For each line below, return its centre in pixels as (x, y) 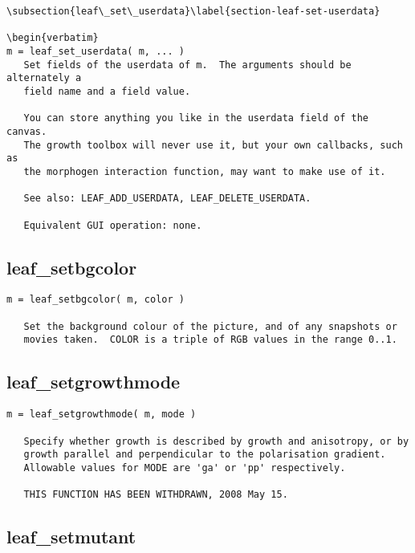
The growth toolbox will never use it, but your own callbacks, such (213, 145)
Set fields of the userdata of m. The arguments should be (187, 65)
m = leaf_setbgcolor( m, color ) (96, 300)
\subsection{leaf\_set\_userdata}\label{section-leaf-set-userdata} (193, 11)
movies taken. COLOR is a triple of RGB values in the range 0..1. (210, 340)
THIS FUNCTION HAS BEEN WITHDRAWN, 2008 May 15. (156, 495)
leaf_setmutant (71, 537)
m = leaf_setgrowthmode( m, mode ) (102, 415)
